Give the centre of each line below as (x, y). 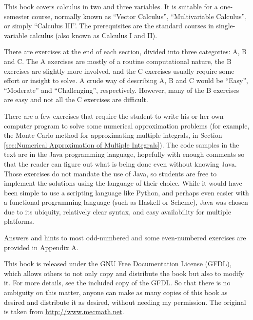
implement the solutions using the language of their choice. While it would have (123, 183)
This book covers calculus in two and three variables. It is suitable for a (111, 6)
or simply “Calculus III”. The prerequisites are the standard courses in (109, 26)
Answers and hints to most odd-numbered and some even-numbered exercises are (125, 238)
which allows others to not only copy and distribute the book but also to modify (124, 273)
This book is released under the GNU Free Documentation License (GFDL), (118, 264)
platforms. (19, 221)
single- (226, 26)
